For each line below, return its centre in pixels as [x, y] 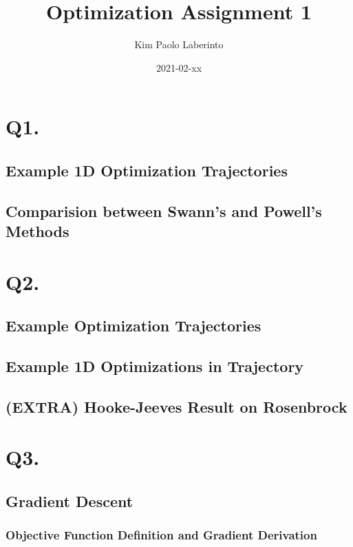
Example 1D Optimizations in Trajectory [155, 366]
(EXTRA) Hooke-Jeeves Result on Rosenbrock [176, 406]
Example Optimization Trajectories [133, 326]
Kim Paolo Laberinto [179, 44]
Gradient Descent [69, 500]
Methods [38, 231]
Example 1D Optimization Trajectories [147, 170]
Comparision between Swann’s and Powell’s [164, 210]
